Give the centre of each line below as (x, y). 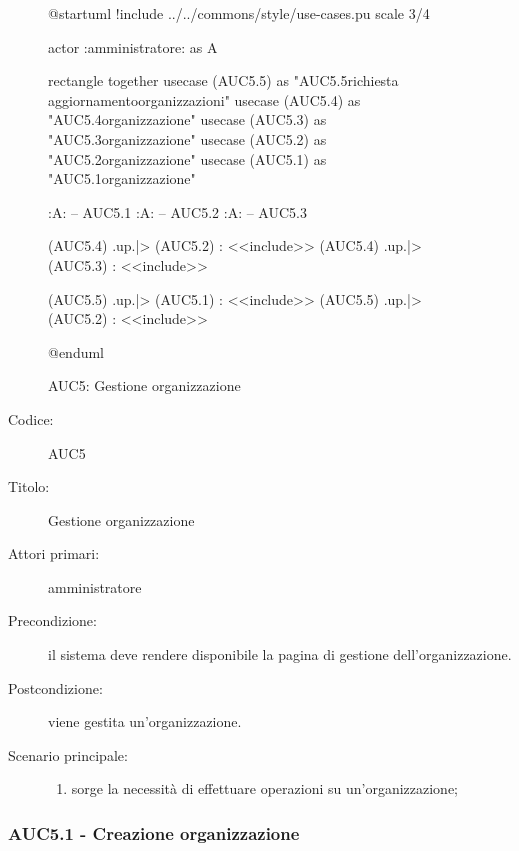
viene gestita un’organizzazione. (145, 721)
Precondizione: (52, 620)
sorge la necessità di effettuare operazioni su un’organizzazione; (265, 788)
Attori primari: (54, 553)
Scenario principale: (68, 754)
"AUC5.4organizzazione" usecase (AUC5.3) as (187, 119)
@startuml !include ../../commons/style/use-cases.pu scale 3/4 (239, 13)
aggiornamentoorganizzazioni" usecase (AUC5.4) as (204, 99)
